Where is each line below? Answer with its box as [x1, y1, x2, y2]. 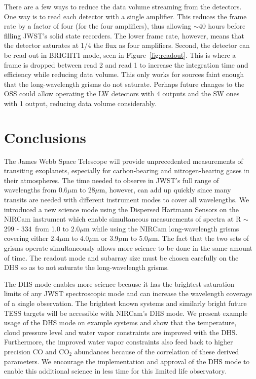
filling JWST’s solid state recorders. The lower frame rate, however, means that [4, 30, 244, 40]
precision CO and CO [4, 346, 70, 356]
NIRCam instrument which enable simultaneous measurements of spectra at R [4, 214, 241, 224]
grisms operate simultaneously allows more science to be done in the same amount [4, 243, 253, 253]
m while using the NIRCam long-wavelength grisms [84, 223, 239, 233]
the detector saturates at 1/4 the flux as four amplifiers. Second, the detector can [4, 40, 250, 50]
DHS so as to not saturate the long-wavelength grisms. [4, 262, 169, 272]
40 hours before [199, 21, 246, 31]
